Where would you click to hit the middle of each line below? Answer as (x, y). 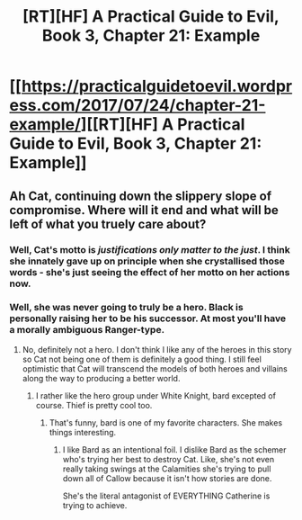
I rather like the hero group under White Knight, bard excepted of (156, 395)
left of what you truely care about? (108, 224)
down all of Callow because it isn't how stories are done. (167, 478)
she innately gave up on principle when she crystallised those (147, 261)
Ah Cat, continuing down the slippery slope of (141, 196)
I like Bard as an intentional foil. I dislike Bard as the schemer (174, 449)
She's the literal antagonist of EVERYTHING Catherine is (166, 496)
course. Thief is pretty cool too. (94, 405)
